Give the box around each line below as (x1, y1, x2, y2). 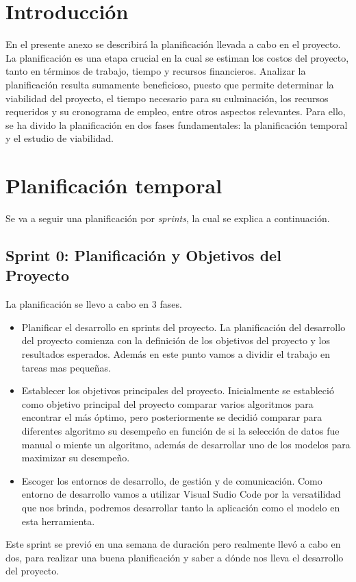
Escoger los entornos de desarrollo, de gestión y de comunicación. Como (21, 473, 322, 487)
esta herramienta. (21, 513, 95, 528)
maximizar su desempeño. (21, 450, 130, 465)
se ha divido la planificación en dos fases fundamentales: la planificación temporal (5, 117, 348, 132)
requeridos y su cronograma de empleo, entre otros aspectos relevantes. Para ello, (5, 104, 346, 119)
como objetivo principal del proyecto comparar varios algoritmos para (21, 396, 314, 411)
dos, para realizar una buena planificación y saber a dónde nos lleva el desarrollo (5, 550, 344, 564)
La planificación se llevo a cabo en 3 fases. (5, 297, 182, 311)
